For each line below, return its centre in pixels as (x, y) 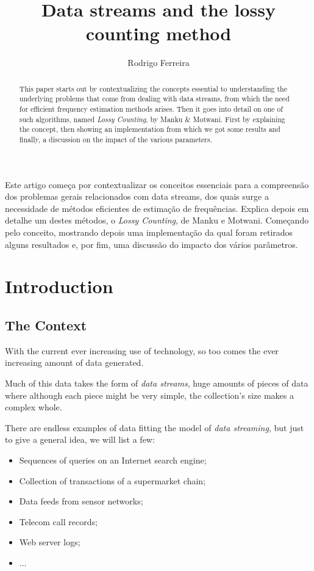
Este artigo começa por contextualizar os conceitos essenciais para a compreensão (157, 184)
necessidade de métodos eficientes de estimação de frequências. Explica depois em (157, 208)
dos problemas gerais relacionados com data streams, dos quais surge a (137, 196)
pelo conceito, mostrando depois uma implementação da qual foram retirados (149, 232)
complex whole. (34, 407)
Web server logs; (50, 542)
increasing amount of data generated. (74, 362)
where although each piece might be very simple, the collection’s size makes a (149, 395)
